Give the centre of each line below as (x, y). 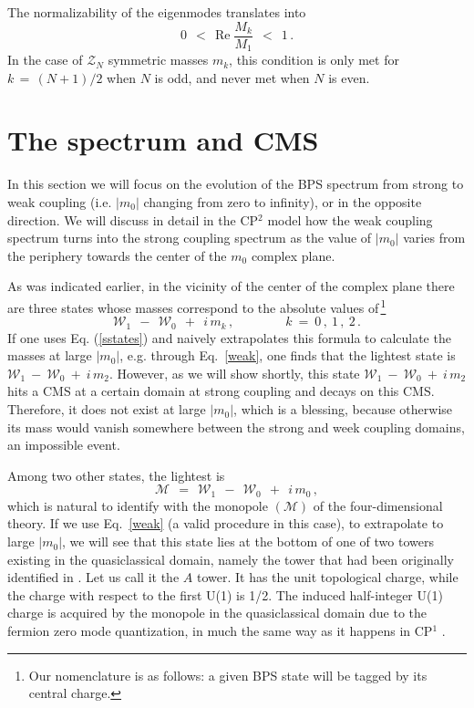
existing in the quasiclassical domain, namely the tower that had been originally (231, 559)
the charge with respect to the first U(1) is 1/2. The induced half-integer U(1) (225, 594)
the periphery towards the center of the (117, 255)
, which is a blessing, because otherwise (343, 409)
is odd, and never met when (232, 77)
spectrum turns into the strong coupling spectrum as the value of (190, 238)
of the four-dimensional (378, 505)
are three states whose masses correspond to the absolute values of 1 (197, 306)
